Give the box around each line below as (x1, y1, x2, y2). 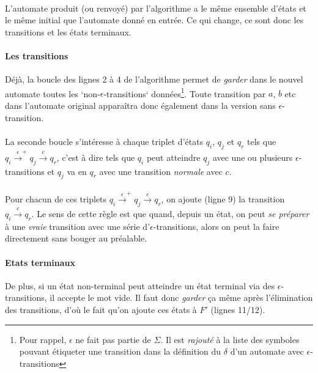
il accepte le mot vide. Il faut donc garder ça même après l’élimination (50, 291, 313, 304)
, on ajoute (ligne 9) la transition (161, 193, 285, 205)
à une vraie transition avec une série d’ (5, 220, 150, 232)
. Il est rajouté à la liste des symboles (160, 333, 300, 345)
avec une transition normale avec (99, 164, 223, 177)
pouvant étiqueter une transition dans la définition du (19, 345, 221, 358)
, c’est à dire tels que (56, 150, 135, 163)
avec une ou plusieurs (212, 150, 293, 163)
